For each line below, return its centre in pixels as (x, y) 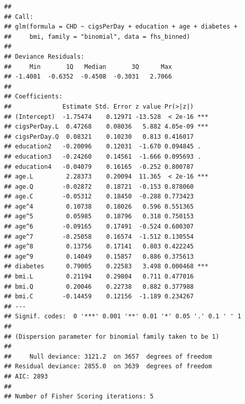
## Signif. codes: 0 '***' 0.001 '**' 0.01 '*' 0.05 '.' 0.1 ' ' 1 (123, 317)
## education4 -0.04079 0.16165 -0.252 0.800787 (99, 167)
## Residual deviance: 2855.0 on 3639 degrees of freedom (108, 367)
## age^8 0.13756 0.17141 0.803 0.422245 (99, 247)
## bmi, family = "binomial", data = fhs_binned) (97, 36)
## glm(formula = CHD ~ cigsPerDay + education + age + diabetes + (121, 27)
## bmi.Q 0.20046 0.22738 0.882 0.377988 (99, 286)
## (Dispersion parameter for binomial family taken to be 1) (112, 336)
